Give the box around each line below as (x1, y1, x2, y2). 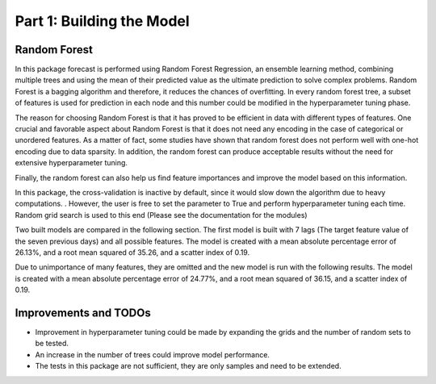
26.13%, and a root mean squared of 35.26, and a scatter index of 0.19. (15, 247, 250, 257)
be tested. (35, 339, 69, 349)
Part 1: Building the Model (15, 12, 190, 30)
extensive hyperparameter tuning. (15, 158, 128, 168)
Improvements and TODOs (15, 306, 151, 319)
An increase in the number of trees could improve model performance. (35, 349, 270, 359)
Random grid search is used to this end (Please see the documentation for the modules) (15, 210, 308, 219)
